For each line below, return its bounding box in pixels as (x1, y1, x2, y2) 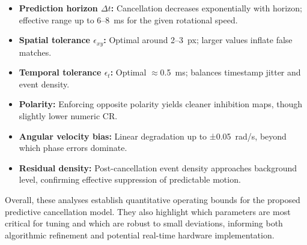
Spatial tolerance (19, 34, 90, 46)
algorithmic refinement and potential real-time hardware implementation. (5, 228, 275, 241)
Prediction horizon (19, 2, 98, 14)
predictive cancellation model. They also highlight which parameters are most (5, 205, 291, 217)
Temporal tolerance (19, 66, 102, 78)
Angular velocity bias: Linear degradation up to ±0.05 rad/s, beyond (19, 129, 287, 142)
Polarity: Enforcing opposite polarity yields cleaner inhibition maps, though (19, 98, 303, 110)
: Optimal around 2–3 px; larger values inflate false (103, 34, 293, 46)
